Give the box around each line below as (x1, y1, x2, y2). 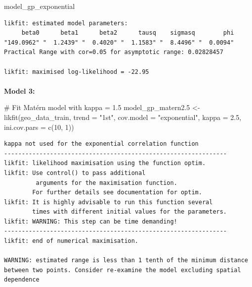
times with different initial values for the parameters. (32, 208, 227, 216)
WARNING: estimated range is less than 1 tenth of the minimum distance (4, 257, 248, 264)
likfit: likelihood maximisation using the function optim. (4, 160, 206, 167)
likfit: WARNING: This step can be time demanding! (4, 218, 177, 225)
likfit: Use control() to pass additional (4, 169, 146, 176)
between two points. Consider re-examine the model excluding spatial (4, 266, 241, 274)
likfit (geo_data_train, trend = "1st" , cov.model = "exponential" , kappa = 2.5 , (4, 112, 242, 122)
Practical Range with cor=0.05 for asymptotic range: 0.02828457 (4, 49, 223, 56)
